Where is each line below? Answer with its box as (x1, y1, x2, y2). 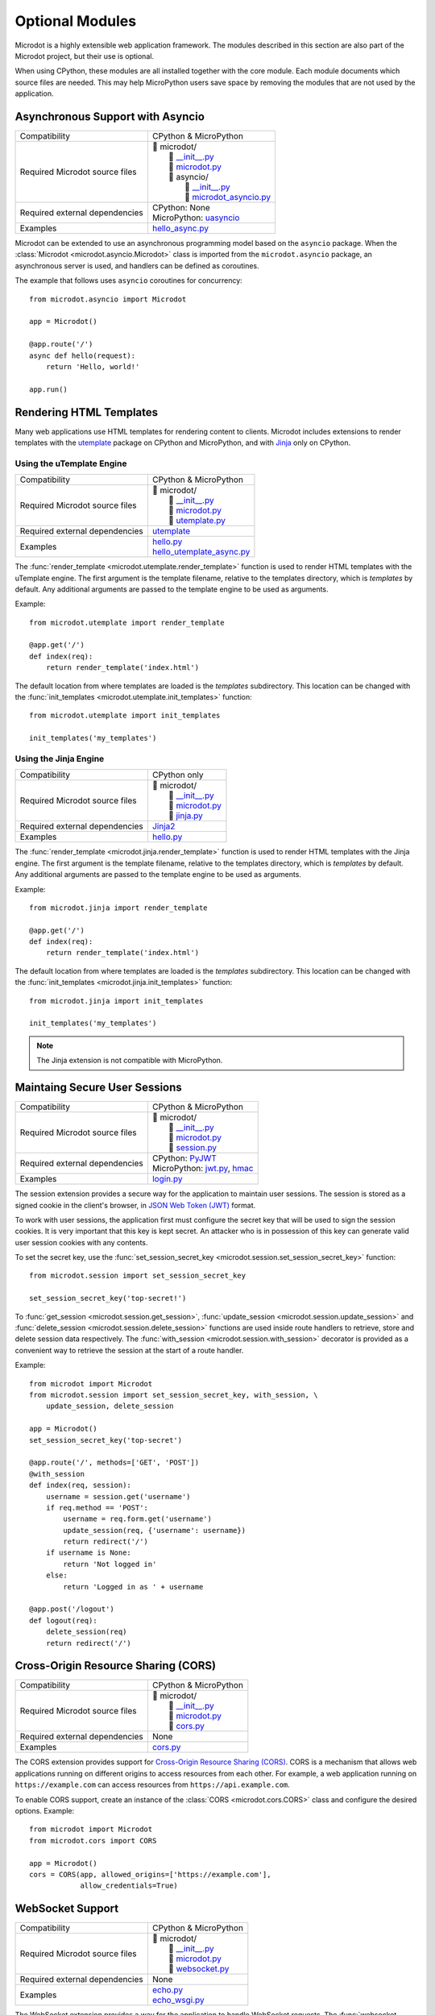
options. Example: (14, 1806, 75, 1816)
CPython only (151, 770, 205, 781)
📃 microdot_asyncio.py (184, 192, 271, 203)
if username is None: (45, 1548, 132, 1557)
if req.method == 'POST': (45, 1503, 149, 1512)
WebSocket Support (14, 1902, 119, 1916)
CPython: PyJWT (151, 1153, 217, 1164)
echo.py (151, 1984, 184, 1996)
